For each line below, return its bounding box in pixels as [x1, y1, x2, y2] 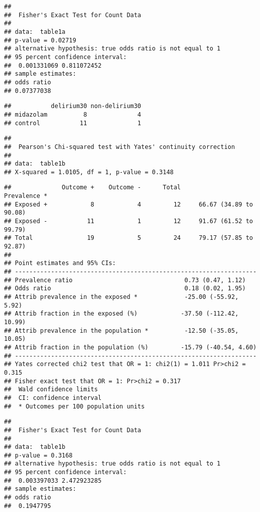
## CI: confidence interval [4, 394, 102, 401]
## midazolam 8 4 [4, 111, 142, 118]
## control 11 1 [4, 119, 142, 127]
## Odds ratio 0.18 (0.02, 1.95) [4, 285, 246, 292]
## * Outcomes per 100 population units [4, 402, 145, 410]
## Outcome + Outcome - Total [4, 184, 181, 191]
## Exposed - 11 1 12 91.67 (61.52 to [4, 218, 253, 225]
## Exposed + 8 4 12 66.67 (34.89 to [4, 200, 253, 208]
